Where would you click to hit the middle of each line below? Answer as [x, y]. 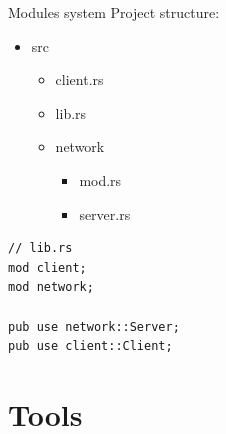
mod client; [47, 267]
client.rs [79, 79]
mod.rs [100, 179]
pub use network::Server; [94, 326]
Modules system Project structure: [114, 12]
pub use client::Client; [90, 346]
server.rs [105, 213]
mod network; [51, 287]
